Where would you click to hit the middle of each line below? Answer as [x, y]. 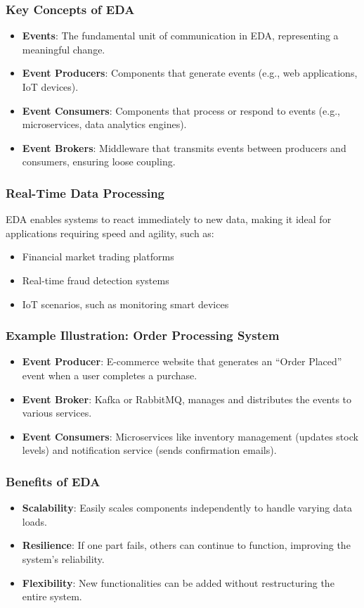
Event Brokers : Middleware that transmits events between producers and [184, 147]
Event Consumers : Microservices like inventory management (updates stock [190, 436]
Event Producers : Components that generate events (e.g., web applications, [190, 73]
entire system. [52, 596]
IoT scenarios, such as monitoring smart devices [125, 304]
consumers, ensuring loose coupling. [99, 161]
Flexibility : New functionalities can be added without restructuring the [178, 582]
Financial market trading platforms [98, 256]
